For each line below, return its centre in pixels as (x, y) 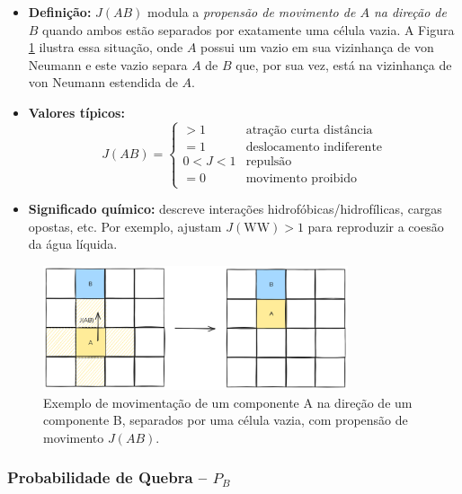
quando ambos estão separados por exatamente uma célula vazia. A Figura (249, 29)
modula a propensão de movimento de (252, 12)
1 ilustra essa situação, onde (106, 47)
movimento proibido (301, 178)
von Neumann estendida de (103, 82)
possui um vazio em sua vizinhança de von (317, 47)
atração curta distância (309, 130)
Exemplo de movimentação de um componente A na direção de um (228, 402)
